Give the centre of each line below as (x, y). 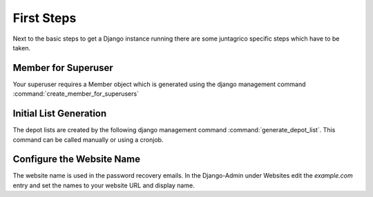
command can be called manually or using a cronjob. (88, 139)
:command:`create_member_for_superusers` (76, 94)
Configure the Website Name (77, 159)
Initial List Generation (60, 114)
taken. (22, 48)
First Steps (45, 18)
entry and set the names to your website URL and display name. (104, 185)
